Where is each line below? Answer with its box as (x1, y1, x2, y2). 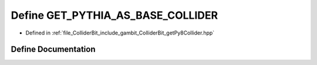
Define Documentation (11, 45, 96, 54)
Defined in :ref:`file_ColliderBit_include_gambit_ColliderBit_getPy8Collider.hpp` (25, 29, 215, 36)
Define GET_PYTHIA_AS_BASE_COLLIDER (11, 9, 218, 22)
